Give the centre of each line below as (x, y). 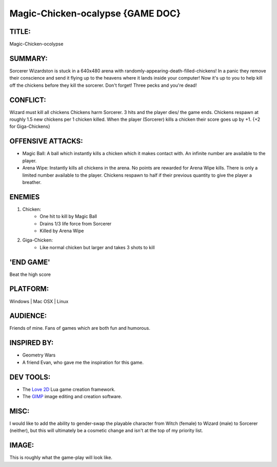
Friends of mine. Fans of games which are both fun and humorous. (80, 328)
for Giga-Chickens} (30, 126)
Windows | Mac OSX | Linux (39, 301)
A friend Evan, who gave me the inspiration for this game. (83, 362)
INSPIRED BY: (32, 343)
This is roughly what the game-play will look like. (61, 458)
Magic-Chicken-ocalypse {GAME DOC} (95, 13)
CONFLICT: (28, 100)
